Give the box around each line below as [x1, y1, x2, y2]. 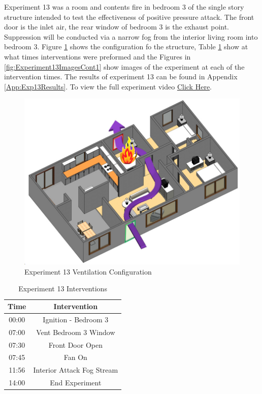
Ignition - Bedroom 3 [43, 314, 109, 324]
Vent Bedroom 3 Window [36, 326, 115, 337]
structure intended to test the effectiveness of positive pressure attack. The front [4, 11, 254, 22]
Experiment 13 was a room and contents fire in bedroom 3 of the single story [4, 2, 244, 12]
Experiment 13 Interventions [18, 283, 107, 294]
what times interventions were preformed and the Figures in [4, 51, 191, 62]
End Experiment [50, 377, 102, 388]
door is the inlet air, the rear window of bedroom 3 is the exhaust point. [4, 21, 230, 32]
